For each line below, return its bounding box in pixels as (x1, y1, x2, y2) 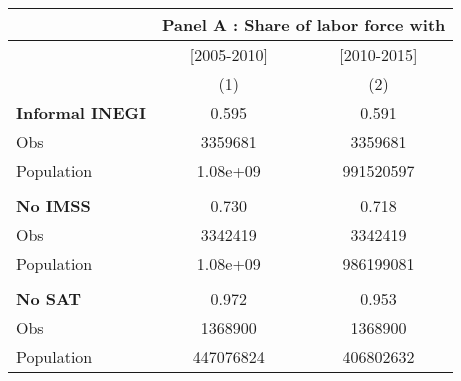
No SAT (16, 287, 82, 310)
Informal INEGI (16, 101, 147, 124)
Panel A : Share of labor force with (162, 13, 446, 36)
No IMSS (16, 194, 91, 217)
